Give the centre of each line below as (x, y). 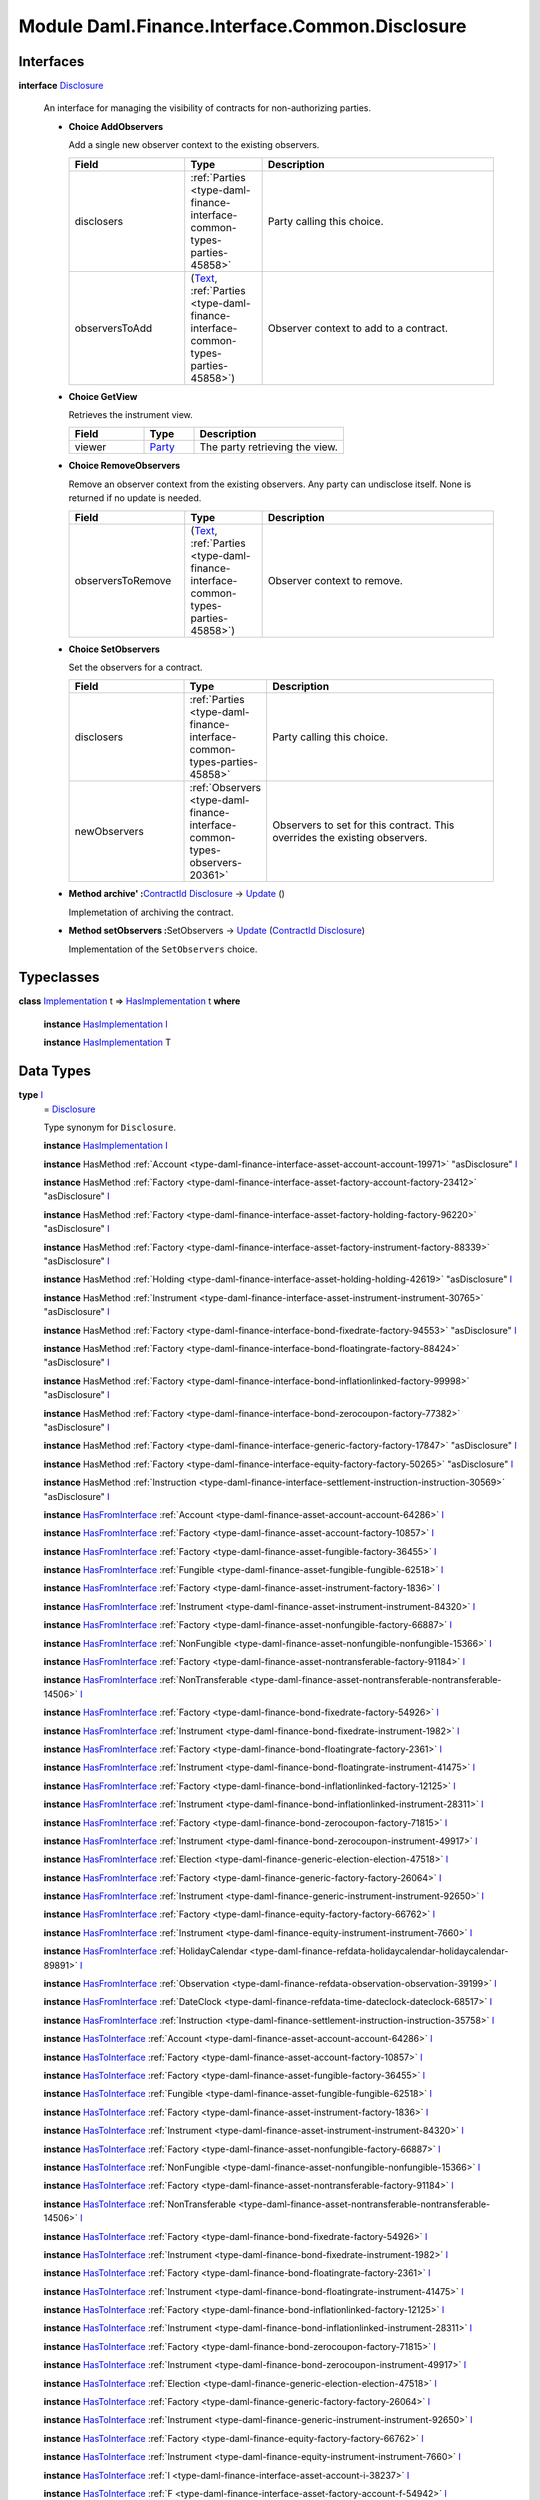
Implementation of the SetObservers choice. (163, 949)
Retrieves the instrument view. (131, 415)
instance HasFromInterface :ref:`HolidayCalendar (145, 1951)
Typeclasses (59, 977)
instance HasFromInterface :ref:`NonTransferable (145, 1680)
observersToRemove (123, 580)
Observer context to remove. (335, 580)
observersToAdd (113, 328)
